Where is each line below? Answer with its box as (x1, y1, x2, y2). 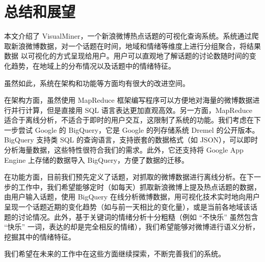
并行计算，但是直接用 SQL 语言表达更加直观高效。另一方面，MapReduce (11, 104, 252, 115)
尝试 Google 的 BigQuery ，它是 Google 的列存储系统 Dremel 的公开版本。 (18, 124, 259, 135)
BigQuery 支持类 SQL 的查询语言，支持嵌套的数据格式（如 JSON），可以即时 (4, 134, 258, 145)
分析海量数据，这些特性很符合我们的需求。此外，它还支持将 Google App (4, 144, 244, 155)
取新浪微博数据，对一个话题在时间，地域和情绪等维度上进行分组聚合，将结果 (4, 40, 261, 51)
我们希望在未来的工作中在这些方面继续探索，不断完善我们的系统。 (4, 248, 225, 259)
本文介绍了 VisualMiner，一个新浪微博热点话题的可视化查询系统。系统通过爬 (4, 31, 259, 41)
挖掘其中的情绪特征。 (4, 231, 75, 242)
